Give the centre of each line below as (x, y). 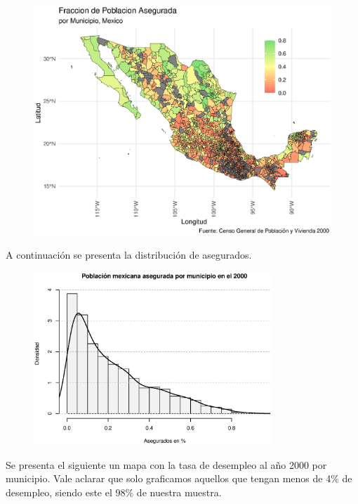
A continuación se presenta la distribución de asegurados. (129, 255)
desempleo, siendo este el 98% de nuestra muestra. (114, 492)
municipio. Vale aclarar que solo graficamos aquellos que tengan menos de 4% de (179, 478)
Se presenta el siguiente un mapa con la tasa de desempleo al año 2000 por (166, 464)
